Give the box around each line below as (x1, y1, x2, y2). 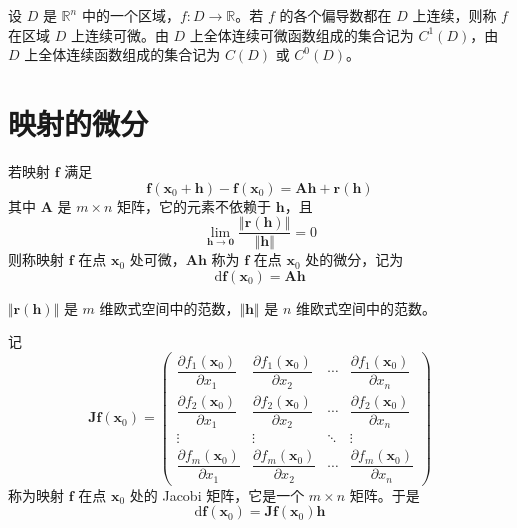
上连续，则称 (412, 5, 497, 25)
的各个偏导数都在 (279, 5, 392, 25)
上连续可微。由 (70, 24, 169, 45)
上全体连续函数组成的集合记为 (24, 44, 221, 65)
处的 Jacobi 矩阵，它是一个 (129, 484, 305, 505)
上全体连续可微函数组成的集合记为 (189, 24, 414, 45)
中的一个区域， (81, 5, 180, 25)
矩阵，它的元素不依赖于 (117, 195, 272, 216)
